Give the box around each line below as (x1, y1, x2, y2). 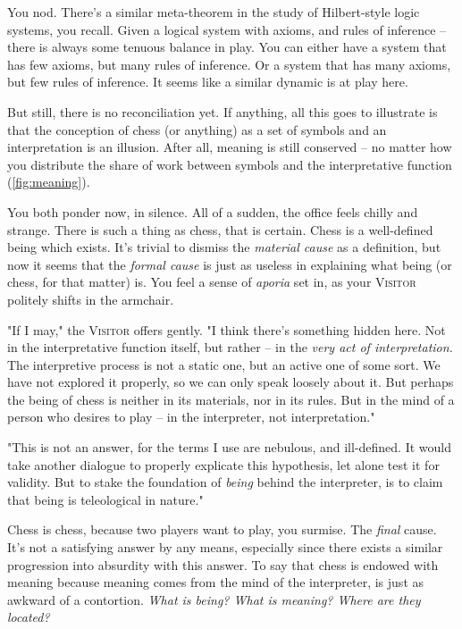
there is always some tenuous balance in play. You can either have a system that (7, 38, 447, 56)
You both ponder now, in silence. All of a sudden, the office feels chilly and (7, 202, 418, 221)
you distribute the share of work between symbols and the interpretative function (7, 155, 452, 173)
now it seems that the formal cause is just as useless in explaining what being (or (7, 255, 452, 273)
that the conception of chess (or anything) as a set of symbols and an (7, 120, 387, 138)
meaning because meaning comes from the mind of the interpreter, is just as (7, 573, 424, 591)
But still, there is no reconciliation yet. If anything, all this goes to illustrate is (7, 102, 438, 121)
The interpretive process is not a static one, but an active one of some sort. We (7, 355, 441, 373)
